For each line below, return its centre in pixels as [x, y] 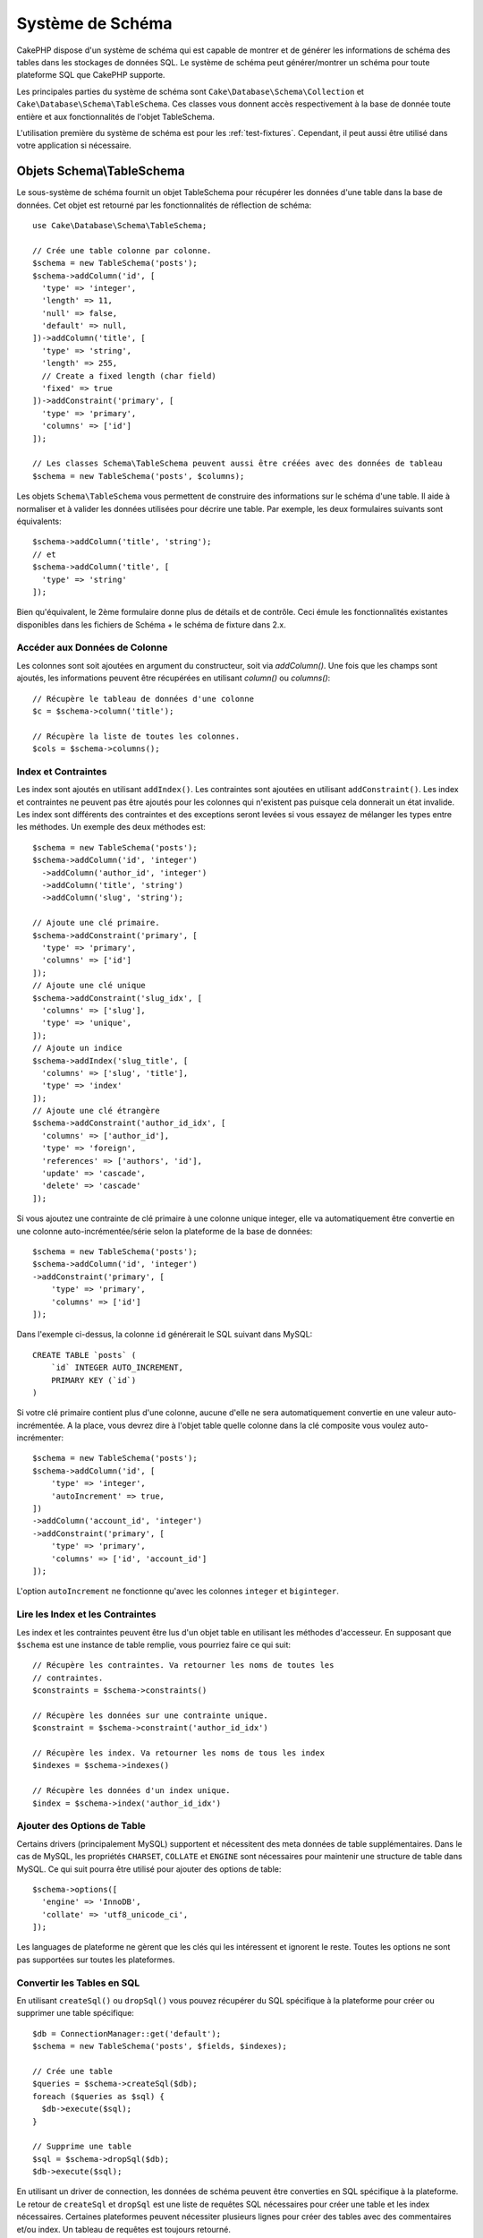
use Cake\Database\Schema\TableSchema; [120, 225]
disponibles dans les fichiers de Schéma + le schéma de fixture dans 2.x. [151, 624]
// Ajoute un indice [77, 1048]
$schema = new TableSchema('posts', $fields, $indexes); [160, 2046]
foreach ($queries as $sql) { [99, 2096]
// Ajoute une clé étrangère [96, 1111]
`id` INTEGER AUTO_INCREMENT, [117, 1368]
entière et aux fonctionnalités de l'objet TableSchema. [115, 116]
